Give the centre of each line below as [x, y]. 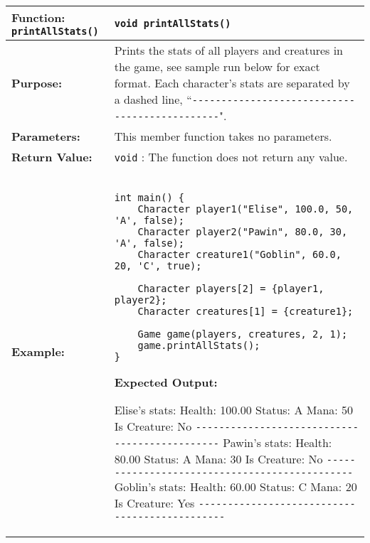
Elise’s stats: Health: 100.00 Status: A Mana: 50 [234, 410]
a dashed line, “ [153, 99]
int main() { [149, 198]
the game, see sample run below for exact [217, 66]
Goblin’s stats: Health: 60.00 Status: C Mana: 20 [236, 486]
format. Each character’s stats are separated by [232, 83]
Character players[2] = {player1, [231, 289]
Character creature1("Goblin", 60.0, [239, 254]
